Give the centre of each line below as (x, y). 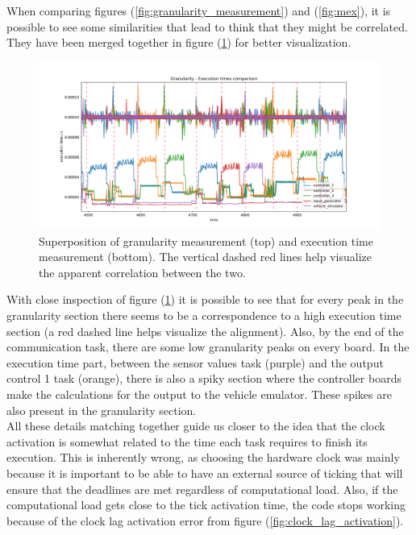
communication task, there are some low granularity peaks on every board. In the (208, 347)
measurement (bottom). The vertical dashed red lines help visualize (206, 257)
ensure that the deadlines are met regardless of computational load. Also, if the (202, 489)
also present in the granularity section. (102, 410)
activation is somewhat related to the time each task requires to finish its (187, 441)
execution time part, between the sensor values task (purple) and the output (195, 362)
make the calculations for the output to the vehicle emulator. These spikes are (199, 394)
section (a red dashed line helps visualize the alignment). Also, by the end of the (205, 331)
